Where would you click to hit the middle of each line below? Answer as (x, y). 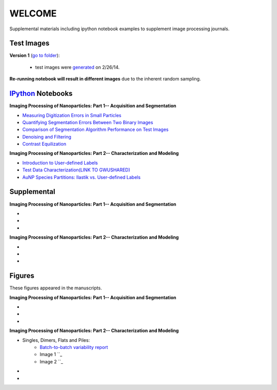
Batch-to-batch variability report (74, 347)
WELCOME (33, 13)
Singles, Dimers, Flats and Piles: (56, 340)
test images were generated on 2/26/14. (77, 67)
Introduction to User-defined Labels (60, 163)
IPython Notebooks (41, 94)
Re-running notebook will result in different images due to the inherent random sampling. (105, 79)
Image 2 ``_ (52, 361)
